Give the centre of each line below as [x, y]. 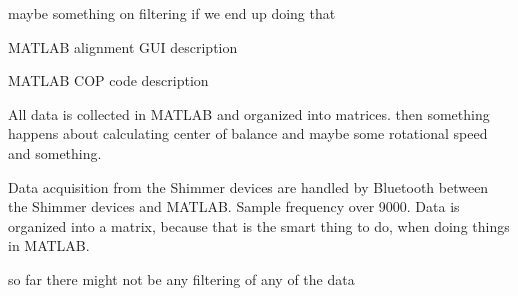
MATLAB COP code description [108, 80]
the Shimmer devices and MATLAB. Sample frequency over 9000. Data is [234, 206]
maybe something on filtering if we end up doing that [172, 13]
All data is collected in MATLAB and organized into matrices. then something [249, 113]
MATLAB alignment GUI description [123, 46]
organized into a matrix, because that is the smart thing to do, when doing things [259, 225]
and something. [55, 152]
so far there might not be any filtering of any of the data [181, 278]
